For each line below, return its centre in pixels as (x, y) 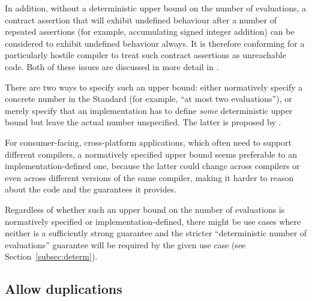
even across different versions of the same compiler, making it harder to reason (149, 177)
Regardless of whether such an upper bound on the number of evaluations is (145, 209)
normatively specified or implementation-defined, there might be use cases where (153, 221)
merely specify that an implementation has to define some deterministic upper (149, 110)
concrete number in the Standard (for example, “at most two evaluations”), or (148, 99)
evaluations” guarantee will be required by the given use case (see (125, 244)
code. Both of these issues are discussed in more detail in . (112, 66)
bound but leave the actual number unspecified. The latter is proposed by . (143, 122)
